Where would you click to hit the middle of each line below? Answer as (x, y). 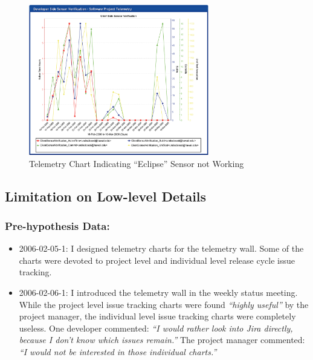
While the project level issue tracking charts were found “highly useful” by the (164, 304)
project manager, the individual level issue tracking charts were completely (157, 316)
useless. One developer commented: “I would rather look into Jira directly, (156, 328)
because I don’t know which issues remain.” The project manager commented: (162, 340)
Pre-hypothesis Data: (57, 225)
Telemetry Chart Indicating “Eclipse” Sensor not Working (137, 163)
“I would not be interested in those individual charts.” (118, 352)
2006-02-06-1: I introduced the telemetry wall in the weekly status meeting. (158, 293)
